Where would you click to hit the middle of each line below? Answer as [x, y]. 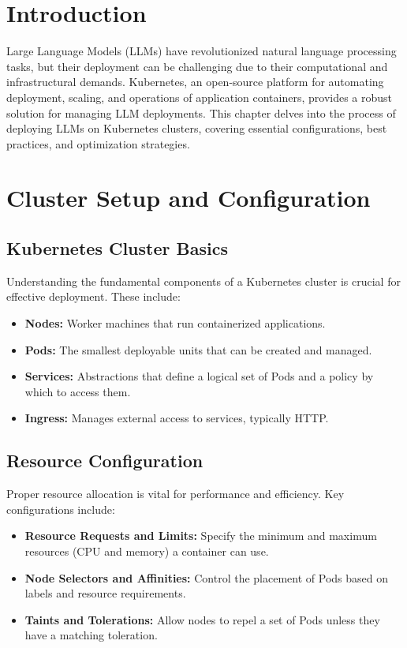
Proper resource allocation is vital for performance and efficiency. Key [175, 494]
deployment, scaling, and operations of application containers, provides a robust [200, 97]
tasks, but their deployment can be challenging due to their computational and [197, 66]
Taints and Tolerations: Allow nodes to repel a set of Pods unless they [202, 619]
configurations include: [61, 509]
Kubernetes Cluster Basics [117, 248]
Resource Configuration [105, 461]
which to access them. [78, 391]
